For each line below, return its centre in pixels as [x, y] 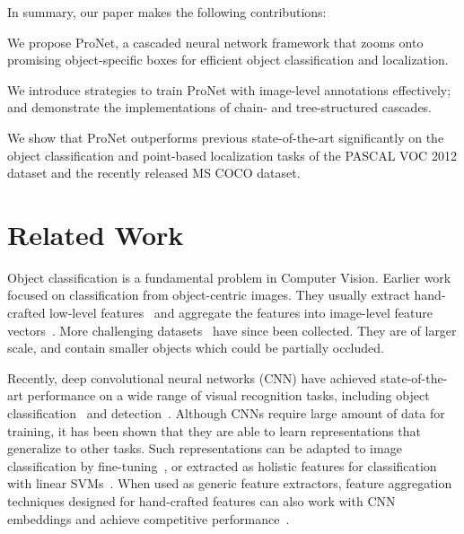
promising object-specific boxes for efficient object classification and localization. [228, 60]
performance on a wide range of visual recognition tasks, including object [228, 395]
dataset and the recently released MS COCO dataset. [154, 173]
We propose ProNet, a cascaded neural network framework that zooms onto [215, 42]
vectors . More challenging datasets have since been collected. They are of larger [232, 330]
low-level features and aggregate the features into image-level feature [241, 313]
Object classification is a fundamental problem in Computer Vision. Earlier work [229, 277]
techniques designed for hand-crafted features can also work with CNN [201, 501]
